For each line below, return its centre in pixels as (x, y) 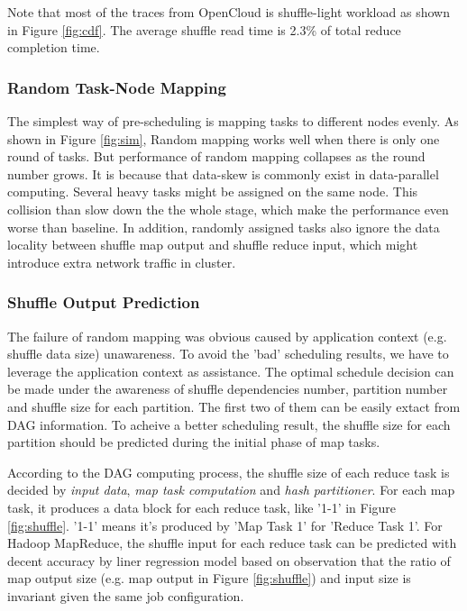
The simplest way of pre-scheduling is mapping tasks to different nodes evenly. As (233, 121)
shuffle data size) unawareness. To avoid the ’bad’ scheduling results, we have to (228, 354)
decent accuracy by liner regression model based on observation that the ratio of (229, 560)
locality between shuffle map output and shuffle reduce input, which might (213, 245)
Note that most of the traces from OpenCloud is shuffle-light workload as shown (229, 12)
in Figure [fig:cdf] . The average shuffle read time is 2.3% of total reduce (204, 29)
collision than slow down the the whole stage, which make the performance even (228, 209)
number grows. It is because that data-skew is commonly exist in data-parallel (223, 173)
